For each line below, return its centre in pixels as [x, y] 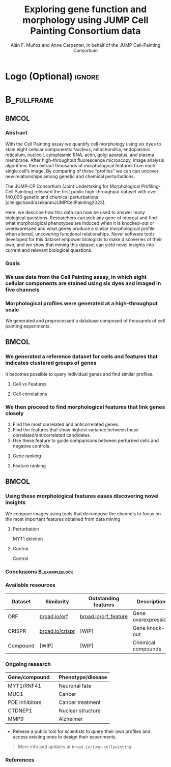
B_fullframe [30, 100]
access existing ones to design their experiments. [65, 737]
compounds [147, 648]
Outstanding [104, 598]
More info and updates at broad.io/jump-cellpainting [74, 747]
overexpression [151, 619]
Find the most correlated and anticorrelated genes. [66, 424]
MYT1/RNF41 [25, 686]
